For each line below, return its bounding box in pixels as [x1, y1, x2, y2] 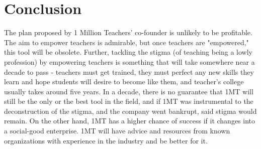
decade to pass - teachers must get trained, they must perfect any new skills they [4, 66, 254, 77]
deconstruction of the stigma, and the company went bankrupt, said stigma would [4, 105, 257, 116]
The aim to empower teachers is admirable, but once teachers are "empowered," [4, 37, 249, 47]
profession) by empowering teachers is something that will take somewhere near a [4, 56, 255, 67]
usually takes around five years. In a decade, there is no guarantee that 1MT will [4, 86, 253, 96]
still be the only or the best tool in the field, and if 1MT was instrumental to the [4, 96, 253, 106]
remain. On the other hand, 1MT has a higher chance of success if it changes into [4, 115, 255, 126]
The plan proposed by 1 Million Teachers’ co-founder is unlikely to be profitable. [4, 27, 252, 38]
